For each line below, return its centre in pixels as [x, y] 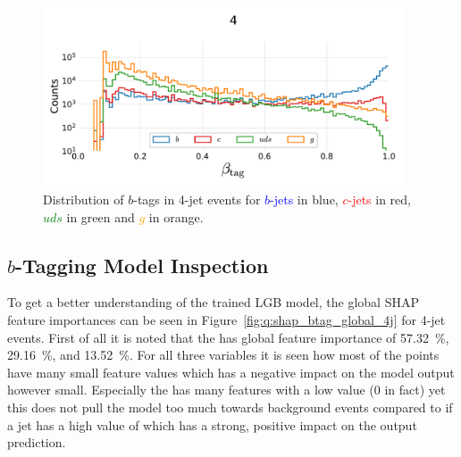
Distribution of [84, 199]
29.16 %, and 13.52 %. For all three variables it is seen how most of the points [223, 355]
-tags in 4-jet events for [197, 199]
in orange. [176, 216]
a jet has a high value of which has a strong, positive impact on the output [212, 424]
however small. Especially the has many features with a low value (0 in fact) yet [226, 390]
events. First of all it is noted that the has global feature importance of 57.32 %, [228, 337]
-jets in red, [379, 199]
